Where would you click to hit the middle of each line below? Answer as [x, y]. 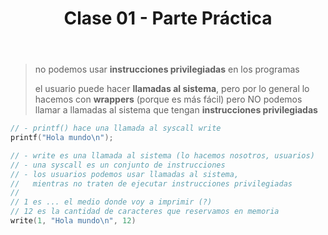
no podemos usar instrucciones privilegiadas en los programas [167, 69]
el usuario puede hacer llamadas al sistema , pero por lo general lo [172, 89]
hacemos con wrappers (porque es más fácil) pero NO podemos [168, 99]
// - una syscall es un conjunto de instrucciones [118, 165]
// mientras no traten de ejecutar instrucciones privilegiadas [151, 183]
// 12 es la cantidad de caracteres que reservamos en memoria [145, 212]
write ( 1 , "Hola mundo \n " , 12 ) [73, 221]
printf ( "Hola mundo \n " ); [62, 138]
